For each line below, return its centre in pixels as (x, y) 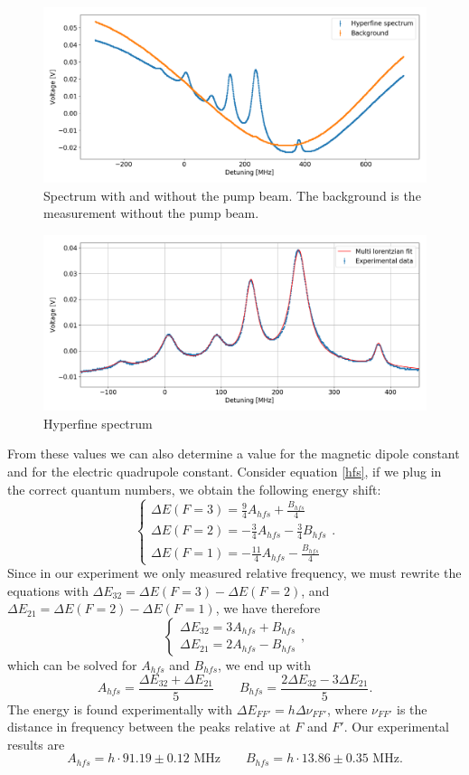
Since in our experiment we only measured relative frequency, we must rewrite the (234, 573)
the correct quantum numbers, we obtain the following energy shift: (194, 489)
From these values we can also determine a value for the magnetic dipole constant (234, 454)
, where (347, 709)
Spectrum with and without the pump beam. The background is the (232, 195)
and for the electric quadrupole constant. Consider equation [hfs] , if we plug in (225, 471)
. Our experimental (396, 727)
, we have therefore (268, 608)
